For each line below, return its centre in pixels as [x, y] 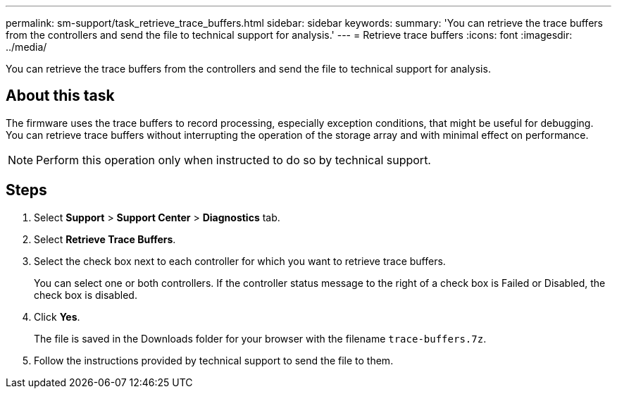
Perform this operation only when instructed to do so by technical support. [233, 160]
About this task [60, 96]
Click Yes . [57, 316]
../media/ [26, 47]
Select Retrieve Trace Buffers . [105, 239]
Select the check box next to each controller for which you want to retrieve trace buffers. [240, 261]
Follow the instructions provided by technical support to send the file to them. [214, 360]
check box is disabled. [86, 295]
